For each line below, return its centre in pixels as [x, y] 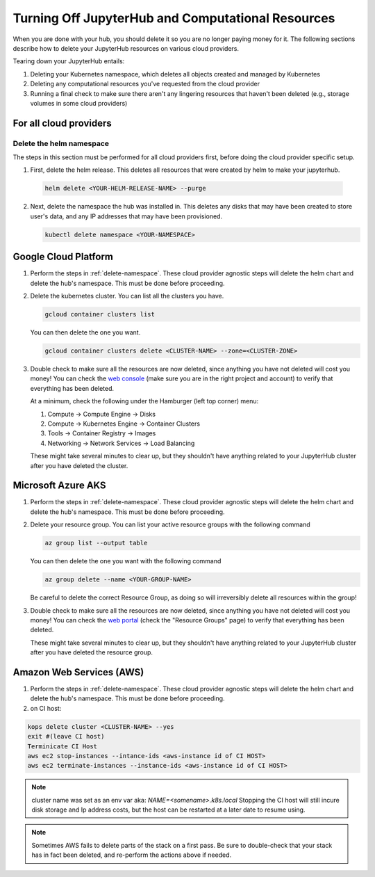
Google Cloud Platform [63, 257]
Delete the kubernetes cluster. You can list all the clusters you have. [127, 296]
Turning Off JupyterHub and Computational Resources [174, 18]
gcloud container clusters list [100, 314]
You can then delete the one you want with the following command [126, 561]
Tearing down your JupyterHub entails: [69, 61]
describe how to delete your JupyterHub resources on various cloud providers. [126, 48]
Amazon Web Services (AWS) [78, 672]
